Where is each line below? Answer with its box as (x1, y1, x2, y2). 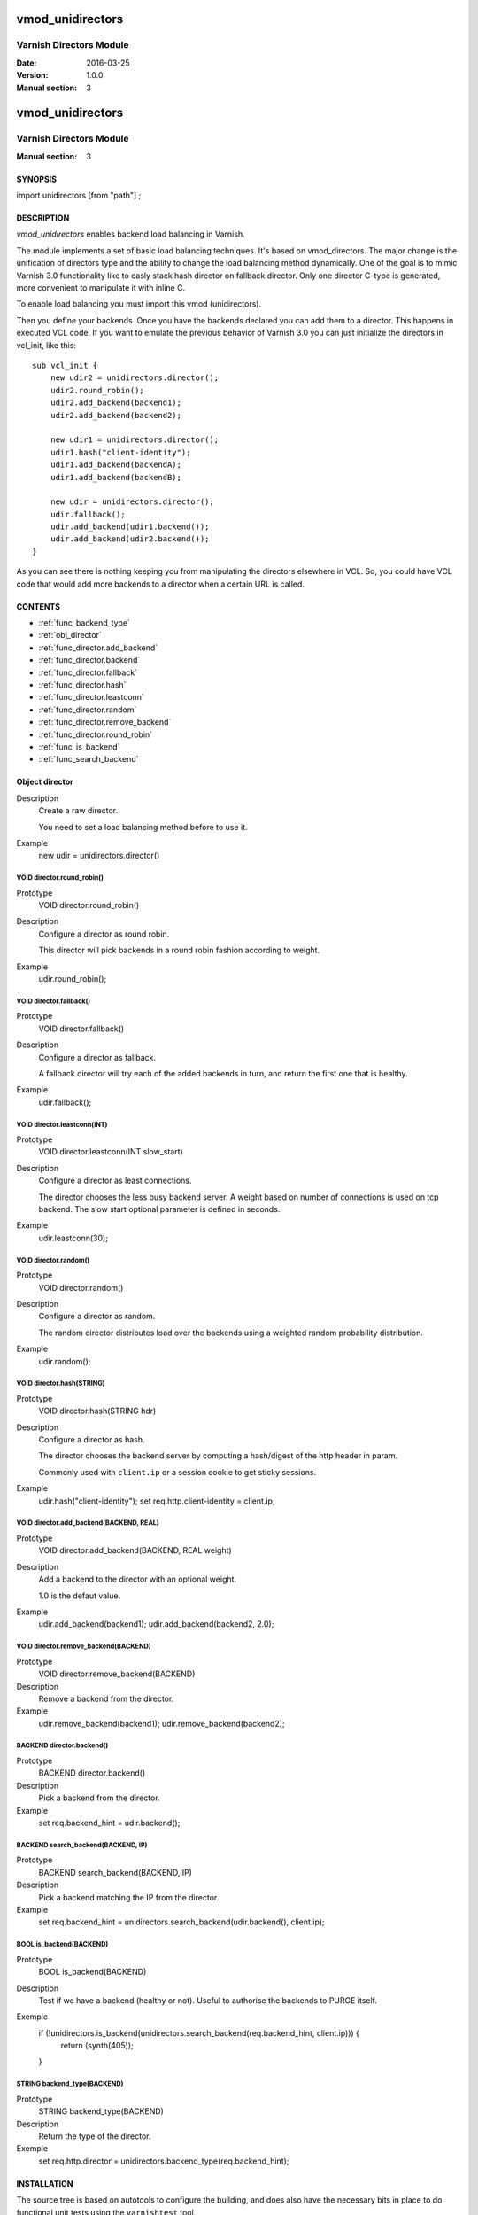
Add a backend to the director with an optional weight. (38, 1574, 237, 1585)
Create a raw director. (38, 805, 119, 816)
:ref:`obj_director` (38, 630, 102, 641)
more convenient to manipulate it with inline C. (16, 283, 186, 293)
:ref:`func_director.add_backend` (38, 642, 158, 653)
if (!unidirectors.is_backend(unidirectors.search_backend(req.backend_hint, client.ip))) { (38, 2027, 360, 2038)
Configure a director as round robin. (38, 929, 170, 939)
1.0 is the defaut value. (38, 1590, 121, 1601)
